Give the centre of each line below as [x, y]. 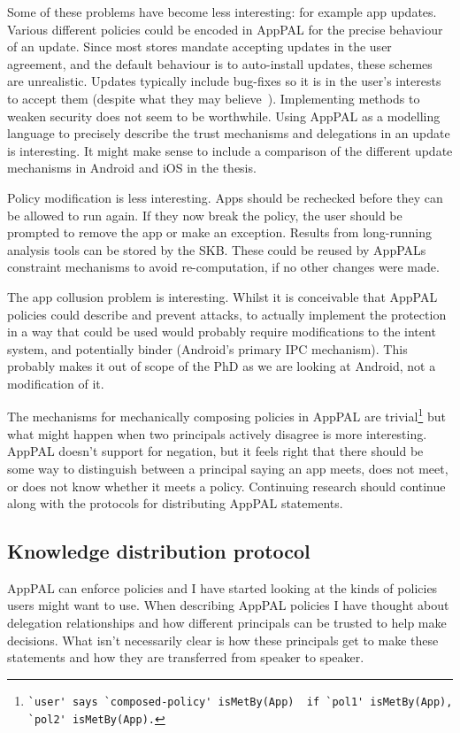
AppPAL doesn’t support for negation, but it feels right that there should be [215, 451]
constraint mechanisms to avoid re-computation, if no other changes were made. [223, 267]
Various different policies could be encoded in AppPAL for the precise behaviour [225, 29]
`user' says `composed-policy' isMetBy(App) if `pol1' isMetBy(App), [240, 702]
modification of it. [56, 383]
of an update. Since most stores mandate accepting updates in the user [199, 46]
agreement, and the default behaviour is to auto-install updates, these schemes [220, 63]
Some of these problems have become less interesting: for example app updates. [222, 12]
